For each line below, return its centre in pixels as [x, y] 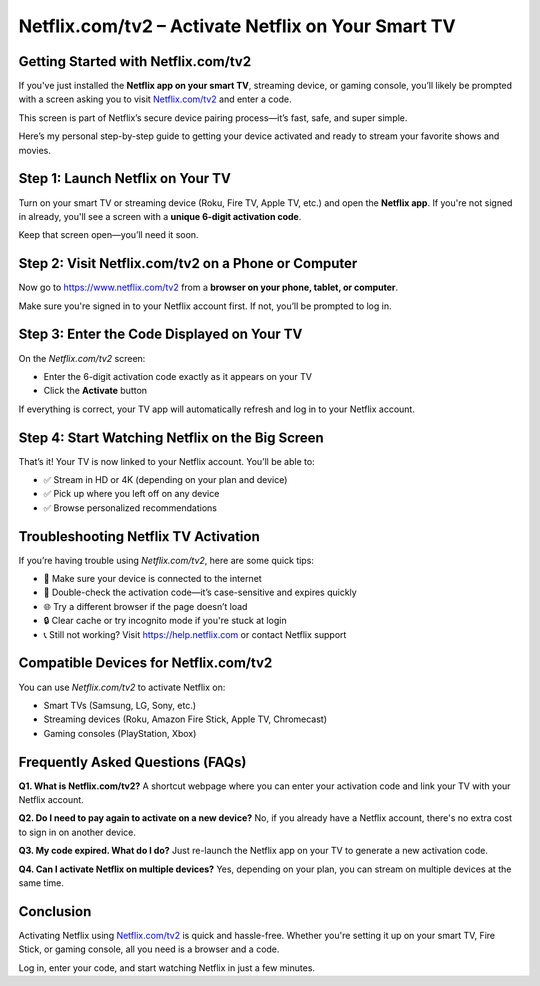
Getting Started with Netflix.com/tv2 [135, 61]
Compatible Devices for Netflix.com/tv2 [145, 663]
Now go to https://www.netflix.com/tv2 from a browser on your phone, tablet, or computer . [208, 287]
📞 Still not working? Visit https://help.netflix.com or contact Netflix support [195, 634]
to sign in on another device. [77, 832]
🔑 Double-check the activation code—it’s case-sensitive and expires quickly [200, 592]
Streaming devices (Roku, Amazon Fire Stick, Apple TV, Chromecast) [185, 719]
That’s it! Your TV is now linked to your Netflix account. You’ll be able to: [166, 461]
